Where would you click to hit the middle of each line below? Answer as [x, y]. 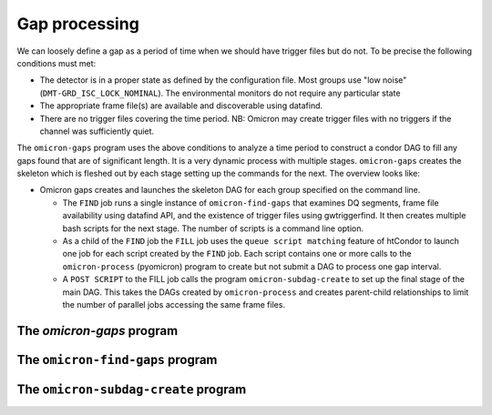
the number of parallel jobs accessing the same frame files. [174, 304]
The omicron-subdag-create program [132, 389]
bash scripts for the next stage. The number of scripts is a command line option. [213, 228]
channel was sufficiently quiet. [97, 131]
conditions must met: [56, 63]
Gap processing [78, 24]
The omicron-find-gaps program [117, 359]
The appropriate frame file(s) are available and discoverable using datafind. [181, 106]
